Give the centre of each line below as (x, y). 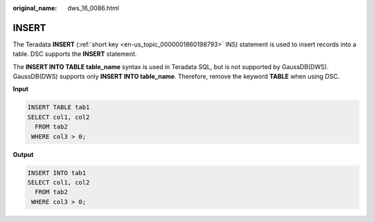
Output (23, 154)
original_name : (35, 8)
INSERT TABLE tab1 (59, 108)
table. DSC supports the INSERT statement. (75, 54)
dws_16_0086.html (93, 8)
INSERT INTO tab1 (57, 173)
